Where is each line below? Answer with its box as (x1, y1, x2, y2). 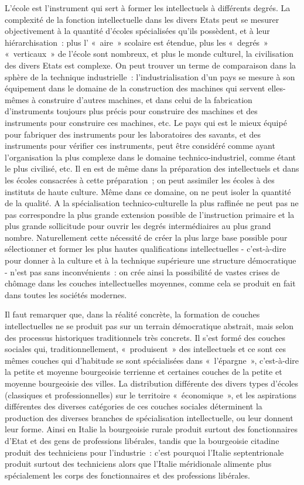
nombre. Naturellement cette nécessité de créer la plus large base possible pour (5, 231, 288, 243)
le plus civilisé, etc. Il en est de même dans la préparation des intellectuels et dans (5, 162, 299, 175)
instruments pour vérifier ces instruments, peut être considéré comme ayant (5, 139, 275, 152)
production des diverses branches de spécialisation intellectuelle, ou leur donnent (5, 411, 293, 423)
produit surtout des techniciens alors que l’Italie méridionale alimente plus (5, 457, 272, 470)
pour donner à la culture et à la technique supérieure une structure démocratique (5, 254, 296, 267)
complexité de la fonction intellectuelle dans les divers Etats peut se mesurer (5, 13, 279, 25)
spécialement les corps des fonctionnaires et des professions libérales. (5, 469, 250, 481)
